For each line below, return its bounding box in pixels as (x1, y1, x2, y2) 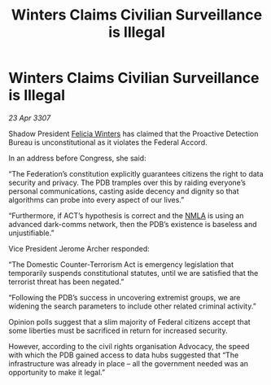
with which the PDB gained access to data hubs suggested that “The (8, 350, 239, 360)
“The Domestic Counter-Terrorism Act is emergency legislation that (8, 259, 234, 269)
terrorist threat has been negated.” (8, 277, 125, 287)
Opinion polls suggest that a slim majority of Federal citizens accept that (8, 317, 251, 326)
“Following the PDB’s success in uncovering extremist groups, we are (8, 292, 241, 302)
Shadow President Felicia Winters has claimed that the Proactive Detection (8, 129, 259, 138)
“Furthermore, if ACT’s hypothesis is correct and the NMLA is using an (8, 210, 244, 221)
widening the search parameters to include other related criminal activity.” (8, 301, 256, 311)
